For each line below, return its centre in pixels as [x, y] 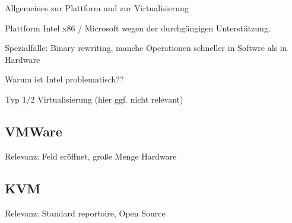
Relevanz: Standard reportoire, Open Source [85, 213]
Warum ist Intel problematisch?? [64, 79]
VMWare [34, 131]
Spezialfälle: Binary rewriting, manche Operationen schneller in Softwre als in [146, 48]
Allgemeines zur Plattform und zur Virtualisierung [97, 8]
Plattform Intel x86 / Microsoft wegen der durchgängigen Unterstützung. [138, 28]
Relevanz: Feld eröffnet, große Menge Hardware [91, 156]
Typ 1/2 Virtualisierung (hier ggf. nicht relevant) [94, 99]
